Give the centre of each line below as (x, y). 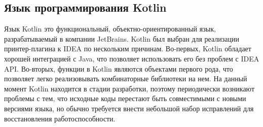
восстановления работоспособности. (60, 118)
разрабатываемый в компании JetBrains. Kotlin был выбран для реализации (122, 38)
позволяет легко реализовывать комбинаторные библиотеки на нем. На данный (126, 78)
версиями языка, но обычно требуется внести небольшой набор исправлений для (129, 108)
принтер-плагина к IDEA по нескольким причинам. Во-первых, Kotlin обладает (128, 49)
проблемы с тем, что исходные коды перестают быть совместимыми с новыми (125, 98)
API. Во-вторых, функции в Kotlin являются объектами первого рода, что (119, 68)
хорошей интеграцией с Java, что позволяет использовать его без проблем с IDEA (132, 58)
